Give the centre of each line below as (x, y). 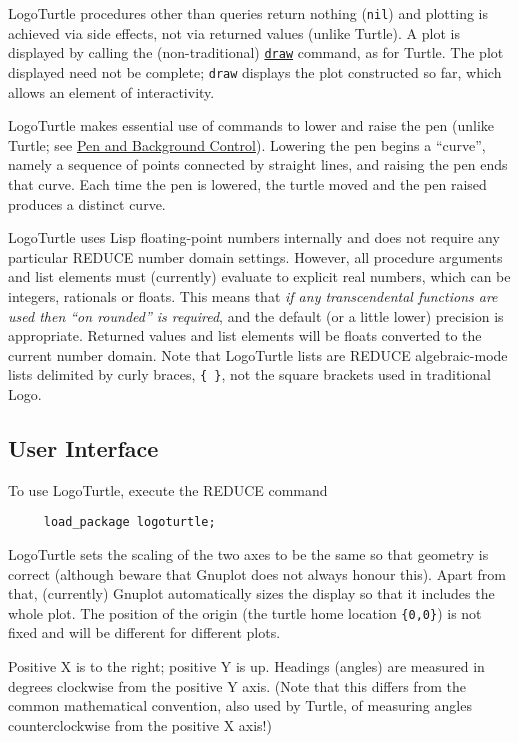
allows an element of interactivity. (111, 91)
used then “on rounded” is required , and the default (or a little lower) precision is (256, 315)
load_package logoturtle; (129, 522)
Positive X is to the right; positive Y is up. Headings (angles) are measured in (246, 666)
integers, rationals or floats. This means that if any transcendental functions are (253, 295)
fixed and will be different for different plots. (144, 632)
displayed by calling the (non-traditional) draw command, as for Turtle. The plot (256, 52)
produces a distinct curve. (87, 203)
